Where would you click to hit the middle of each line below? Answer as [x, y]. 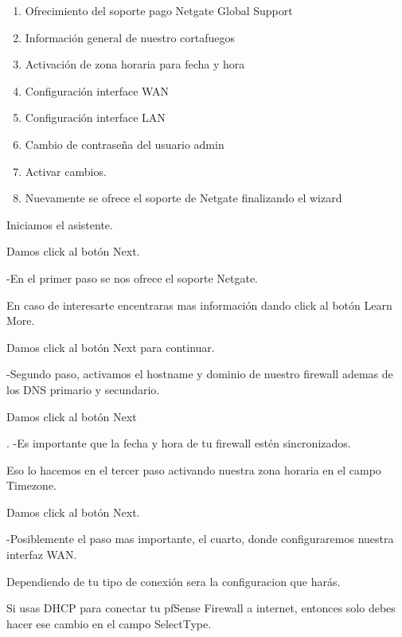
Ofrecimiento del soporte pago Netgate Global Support [159, 10]
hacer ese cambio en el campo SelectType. [109, 623]
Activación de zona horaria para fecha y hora [135, 64]
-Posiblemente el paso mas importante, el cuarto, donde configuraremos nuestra [200, 539]
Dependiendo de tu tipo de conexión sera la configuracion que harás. [174, 581]
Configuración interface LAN [95, 117]
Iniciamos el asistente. [60, 224]
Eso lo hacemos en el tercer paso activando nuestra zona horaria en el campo [194, 469]
